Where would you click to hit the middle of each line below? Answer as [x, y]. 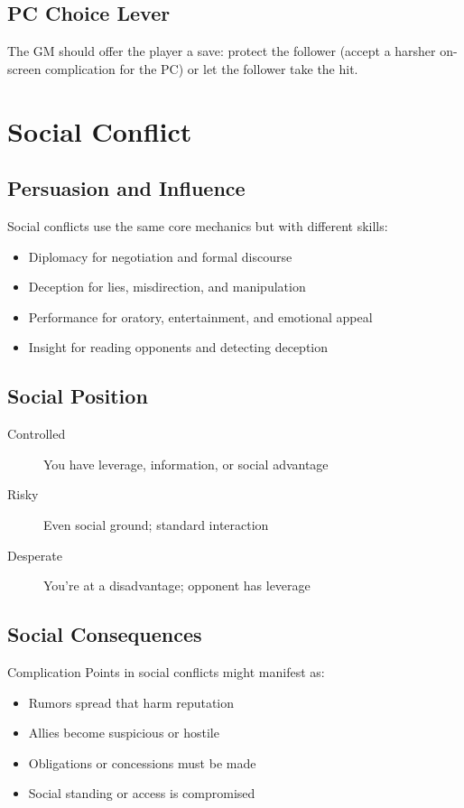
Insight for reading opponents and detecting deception [178, 347]
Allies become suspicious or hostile [124, 733]
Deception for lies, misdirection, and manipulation [167, 287]
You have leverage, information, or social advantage [186, 464]
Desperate [35, 555]
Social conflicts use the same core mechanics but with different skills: [198, 225]
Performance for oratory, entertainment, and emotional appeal [200, 316]
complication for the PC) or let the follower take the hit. [202, 68]
